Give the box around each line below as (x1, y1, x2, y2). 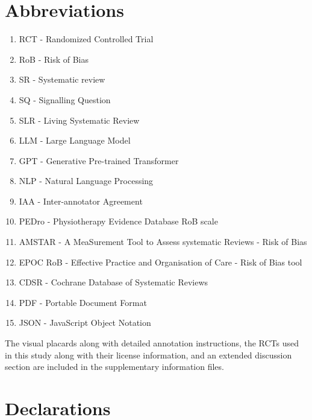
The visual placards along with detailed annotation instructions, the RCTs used (5, 337, 299, 349)
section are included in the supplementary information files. (5, 360, 224, 373)
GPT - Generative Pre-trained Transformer (19, 154, 179, 167)
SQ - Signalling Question (19, 93, 111, 106)
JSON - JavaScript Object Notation (19, 316, 151, 329)
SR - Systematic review (19, 73, 105, 86)
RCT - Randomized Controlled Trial (19, 33, 154, 45)
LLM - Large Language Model (19, 134, 131, 147)
